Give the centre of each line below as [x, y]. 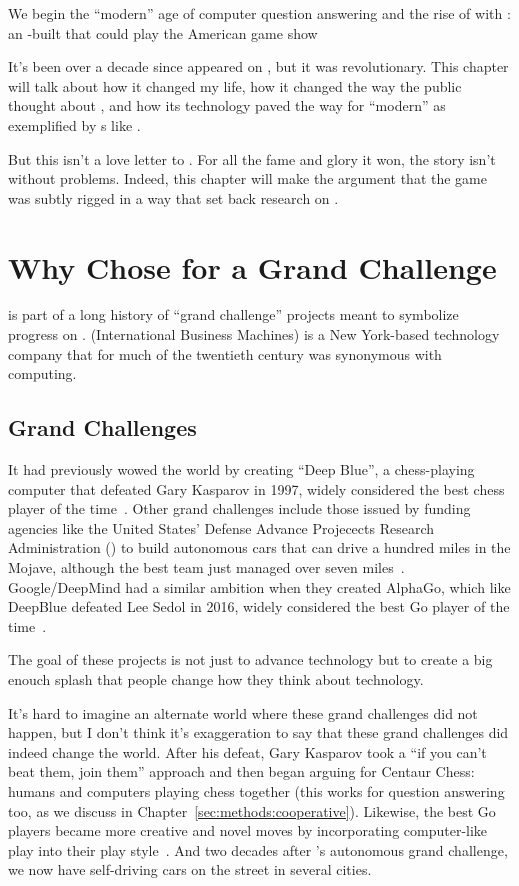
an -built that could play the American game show [163, 32]
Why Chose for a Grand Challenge [252, 266]
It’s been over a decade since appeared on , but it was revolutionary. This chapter [258, 66]
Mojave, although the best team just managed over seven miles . [206, 567]
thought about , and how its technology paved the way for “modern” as [227, 105]
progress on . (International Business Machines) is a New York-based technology [254, 334]
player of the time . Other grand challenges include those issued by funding [239, 508]
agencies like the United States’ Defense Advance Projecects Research [221, 527]
